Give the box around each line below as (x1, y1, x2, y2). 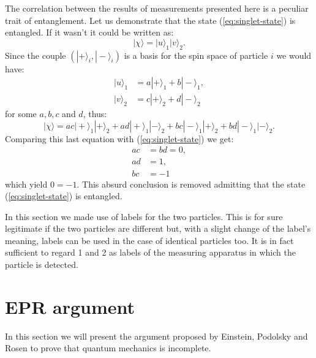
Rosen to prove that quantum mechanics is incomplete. (5, 341, 211, 354)
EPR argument (5, 294, 135, 319)
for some (5, 107, 37, 120)
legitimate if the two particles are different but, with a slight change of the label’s (5, 222, 311, 235)
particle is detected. (5, 258, 78, 271)
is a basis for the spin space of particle (124, 48, 268, 61)
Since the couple (5, 48, 66, 61)
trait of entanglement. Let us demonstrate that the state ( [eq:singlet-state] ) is (5, 13, 296, 26)
